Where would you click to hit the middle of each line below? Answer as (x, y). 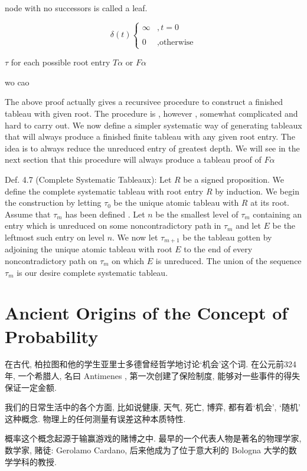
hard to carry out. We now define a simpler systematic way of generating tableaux (153, 125)
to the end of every (218, 249)
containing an (277, 214)
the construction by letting (53, 202)
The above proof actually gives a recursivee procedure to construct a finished (144, 102)
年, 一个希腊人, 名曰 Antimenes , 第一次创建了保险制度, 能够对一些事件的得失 (153, 376)
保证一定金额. (31, 387)
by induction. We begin (257, 191)
